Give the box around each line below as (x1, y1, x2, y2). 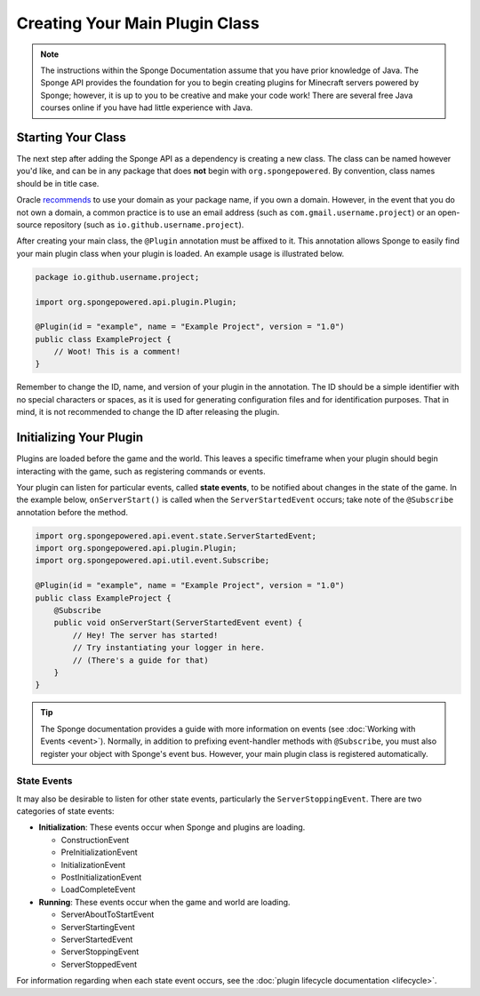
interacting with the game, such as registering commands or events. (16, 466, 266, 476)
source (16, 219, 43, 230)
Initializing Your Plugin (16, 430, 144, 445)
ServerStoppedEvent (60, 959, 138, 969)
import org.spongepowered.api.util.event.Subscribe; (35, 555, 270, 566)
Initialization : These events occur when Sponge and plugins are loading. (38, 822, 306, 833)
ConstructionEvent (60, 834, 130, 845)
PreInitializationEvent (60, 847, 138, 857)
